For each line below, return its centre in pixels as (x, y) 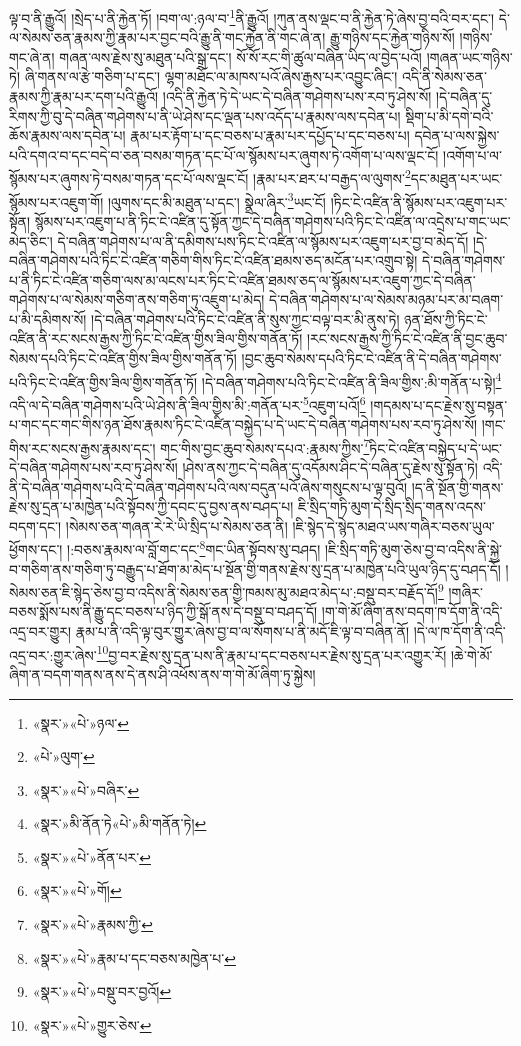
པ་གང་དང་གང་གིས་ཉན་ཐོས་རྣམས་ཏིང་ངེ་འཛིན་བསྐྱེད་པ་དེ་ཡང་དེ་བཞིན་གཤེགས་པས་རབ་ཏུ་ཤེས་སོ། (243, 424)
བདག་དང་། (35, 525)
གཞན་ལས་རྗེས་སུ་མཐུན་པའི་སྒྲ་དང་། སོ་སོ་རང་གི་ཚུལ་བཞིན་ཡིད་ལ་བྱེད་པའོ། (240, 56)
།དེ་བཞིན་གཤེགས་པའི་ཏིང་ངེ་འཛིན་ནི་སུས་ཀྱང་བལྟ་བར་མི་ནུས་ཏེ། (245, 318)
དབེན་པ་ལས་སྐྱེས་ (457, 135)
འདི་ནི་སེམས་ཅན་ (445, 76)
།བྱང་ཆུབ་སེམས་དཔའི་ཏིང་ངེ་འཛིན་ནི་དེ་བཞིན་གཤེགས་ (371, 358)
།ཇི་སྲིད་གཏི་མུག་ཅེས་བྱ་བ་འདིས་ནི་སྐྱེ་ (413, 549)
